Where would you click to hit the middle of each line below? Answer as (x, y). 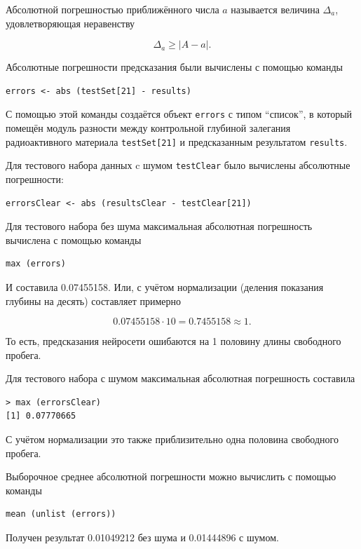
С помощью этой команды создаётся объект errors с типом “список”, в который (179, 114)
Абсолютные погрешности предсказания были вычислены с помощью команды (175, 67)
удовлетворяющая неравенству (70, 23)
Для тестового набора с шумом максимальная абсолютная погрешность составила (180, 378)
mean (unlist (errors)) (61, 514)
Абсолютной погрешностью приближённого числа (113, 9)
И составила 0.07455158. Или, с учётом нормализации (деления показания (165, 286)
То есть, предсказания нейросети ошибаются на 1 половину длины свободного (173, 341)
